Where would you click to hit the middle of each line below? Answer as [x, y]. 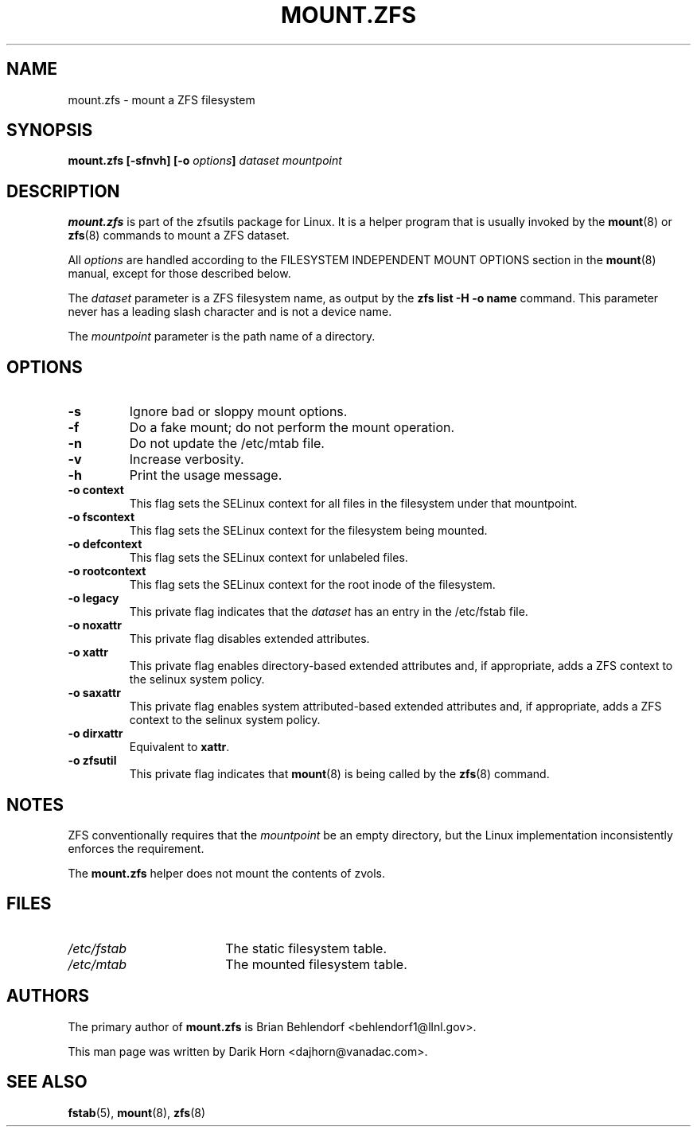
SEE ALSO [47, 1082]
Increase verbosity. [187, 459]
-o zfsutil [92, 761]
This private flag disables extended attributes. [249, 639]
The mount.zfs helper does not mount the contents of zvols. [226, 873]
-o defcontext [105, 544]
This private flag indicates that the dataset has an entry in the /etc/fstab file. [329, 612]
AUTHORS [48, 996]
